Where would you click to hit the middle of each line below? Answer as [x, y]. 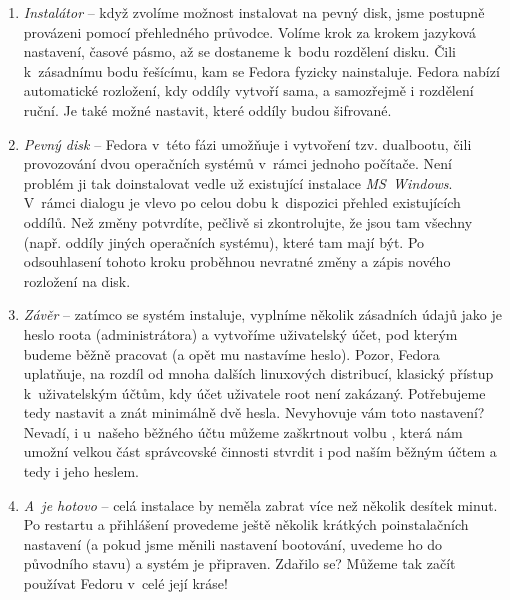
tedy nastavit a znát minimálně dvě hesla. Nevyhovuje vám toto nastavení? [254, 412]
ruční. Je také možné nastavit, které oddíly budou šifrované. [207, 109]
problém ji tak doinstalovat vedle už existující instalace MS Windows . [238, 182]
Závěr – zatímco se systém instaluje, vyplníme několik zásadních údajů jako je [263, 314]
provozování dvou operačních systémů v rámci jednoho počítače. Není [237, 163]
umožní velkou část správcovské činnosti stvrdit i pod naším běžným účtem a [260, 451]
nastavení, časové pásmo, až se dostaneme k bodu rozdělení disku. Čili [239, 51]
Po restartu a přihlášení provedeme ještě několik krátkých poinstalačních [246, 524]
